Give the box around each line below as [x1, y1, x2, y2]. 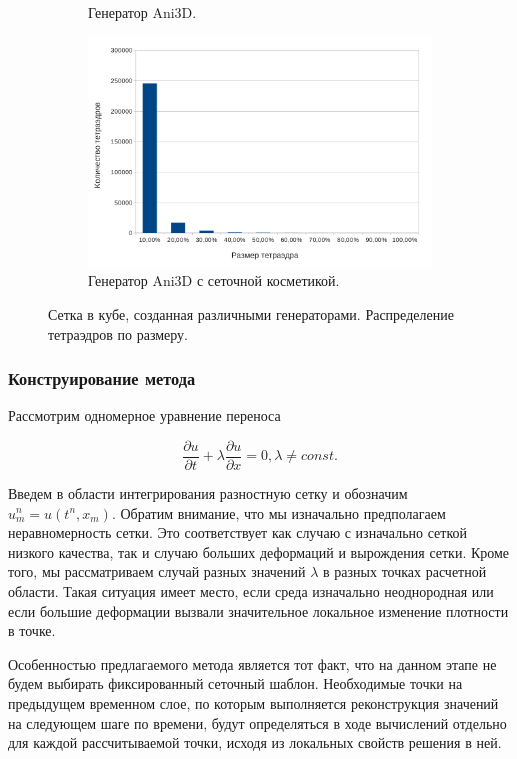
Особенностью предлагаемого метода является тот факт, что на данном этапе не [8, 653, 497, 674]
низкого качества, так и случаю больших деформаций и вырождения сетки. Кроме [8, 541, 510, 562]
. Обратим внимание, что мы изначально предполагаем [111, 502, 446, 523]
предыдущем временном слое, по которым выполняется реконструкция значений [8, 692, 499, 713]
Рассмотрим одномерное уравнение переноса [8, 405, 281, 426]
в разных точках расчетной [323, 561, 487, 582]
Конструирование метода [8, 366, 196, 391]
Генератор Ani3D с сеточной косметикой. [88, 270, 340, 291]
